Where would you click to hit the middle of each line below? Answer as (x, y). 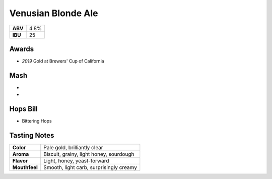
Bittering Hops (37, 121)
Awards (22, 49)
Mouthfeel (25, 167)
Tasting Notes (32, 135)
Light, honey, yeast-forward (76, 161)
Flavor (20, 161)
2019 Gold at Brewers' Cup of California (63, 61)
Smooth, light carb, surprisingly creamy (90, 167)
